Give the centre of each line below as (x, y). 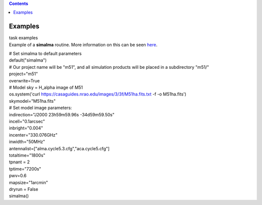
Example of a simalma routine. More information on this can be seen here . (83, 45)
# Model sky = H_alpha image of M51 (46, 88)
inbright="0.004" (26, 128)
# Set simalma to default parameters (45, 54)
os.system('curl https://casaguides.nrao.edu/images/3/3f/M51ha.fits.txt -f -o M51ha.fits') (98, 94)
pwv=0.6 (18, 176)
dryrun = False (24, 189)
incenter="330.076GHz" (33, 135)
